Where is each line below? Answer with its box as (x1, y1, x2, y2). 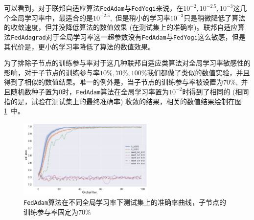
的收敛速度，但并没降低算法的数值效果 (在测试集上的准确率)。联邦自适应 (4, 22, 238, 32)
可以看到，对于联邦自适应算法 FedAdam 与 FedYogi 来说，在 (4, 3, 184, 13)
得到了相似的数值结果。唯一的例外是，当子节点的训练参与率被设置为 (4, 77, 223, 87)
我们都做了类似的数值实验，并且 (147, 67, 250, 77)
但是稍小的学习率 (115, 12, 170, 22)
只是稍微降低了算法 (184, 12, 246, 22)
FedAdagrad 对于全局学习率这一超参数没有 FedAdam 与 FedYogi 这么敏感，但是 (11, 31, 246, 42)
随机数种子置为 (10, 86, 59, 96)
